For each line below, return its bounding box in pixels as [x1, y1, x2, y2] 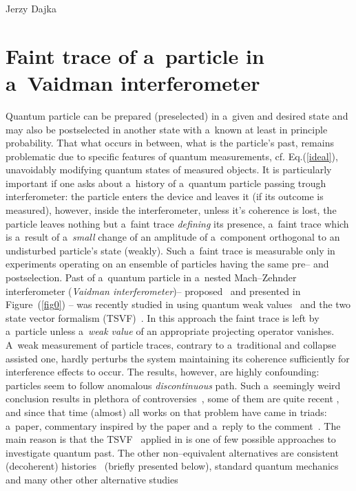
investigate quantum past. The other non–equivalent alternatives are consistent [6, 445, 339, 459]
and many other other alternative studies [6, 472, 178, 486]
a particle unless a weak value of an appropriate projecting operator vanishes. [6, 324, 335, 338]
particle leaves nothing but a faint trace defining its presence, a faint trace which [6, 216, 349, 230]
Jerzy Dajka [6, 1, 56, 15]
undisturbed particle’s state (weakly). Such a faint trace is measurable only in [6, 243, 335, 257]
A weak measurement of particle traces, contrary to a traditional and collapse [6, 338, 336, 351]
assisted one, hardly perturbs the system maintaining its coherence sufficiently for [6, 351, 350, 365]
